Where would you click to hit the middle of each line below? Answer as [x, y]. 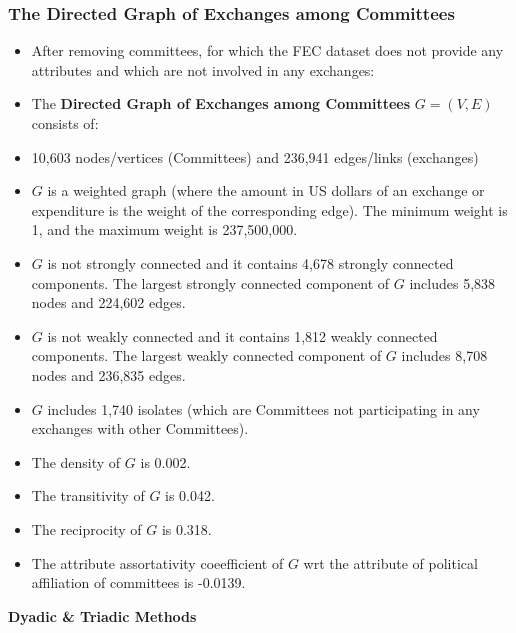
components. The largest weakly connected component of [206, 355]
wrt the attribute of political [390, 562]
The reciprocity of [86, 528]
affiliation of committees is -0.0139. [138, 582]
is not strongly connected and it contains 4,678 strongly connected [250, 262]
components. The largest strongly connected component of [210, 282]
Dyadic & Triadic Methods [102, 615]
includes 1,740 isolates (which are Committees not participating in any [263, 408]
